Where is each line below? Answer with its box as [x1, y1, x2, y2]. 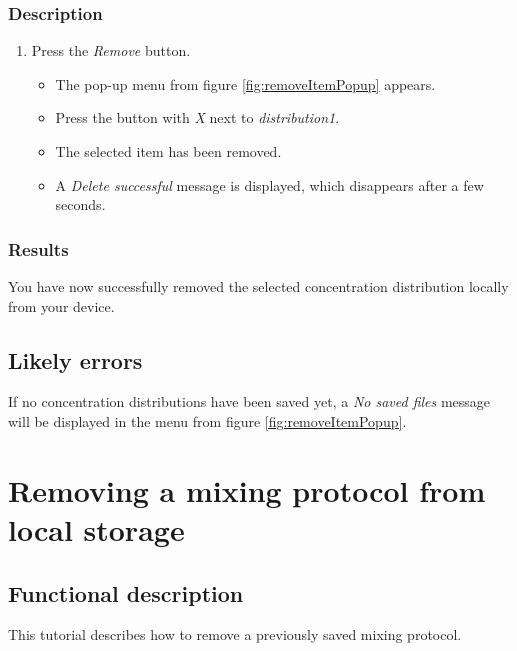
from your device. [8, 295, 115, 316]
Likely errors [8, 344, 143, 375]
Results [8, 236, 69, 261]
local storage [8, 508, 185, 549]
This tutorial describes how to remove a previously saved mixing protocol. [8, 624, 462, 645]
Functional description [8, 577, 244, 608]
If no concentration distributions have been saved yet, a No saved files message [8, 391, 491, 412]
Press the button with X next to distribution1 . [55, 107, 340, 128]
